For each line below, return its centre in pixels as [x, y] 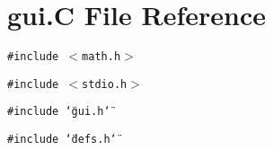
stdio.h [105, 84]
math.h [101, 57]
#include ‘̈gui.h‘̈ [59, 112]
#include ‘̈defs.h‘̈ [62, 140]
